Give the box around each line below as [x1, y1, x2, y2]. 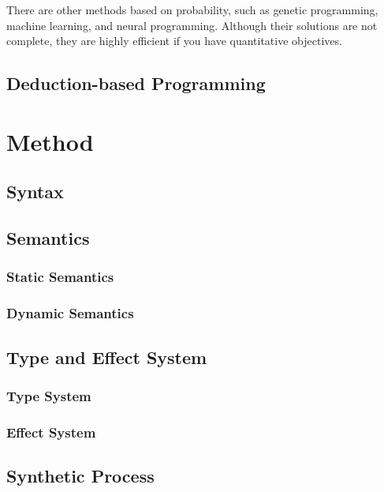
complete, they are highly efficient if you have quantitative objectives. [6, 32, 342, 49]
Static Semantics [6, 267, 114, 287]
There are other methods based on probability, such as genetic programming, [6, 2, 378, 17]
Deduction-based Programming [6, 71, 266, 96]
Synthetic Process [6, 464, 155, 488]
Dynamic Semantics [6, 303, 134, 323]
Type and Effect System [6, 344, 207, 369]
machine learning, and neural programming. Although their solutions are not [6, 17, 378, 33]
